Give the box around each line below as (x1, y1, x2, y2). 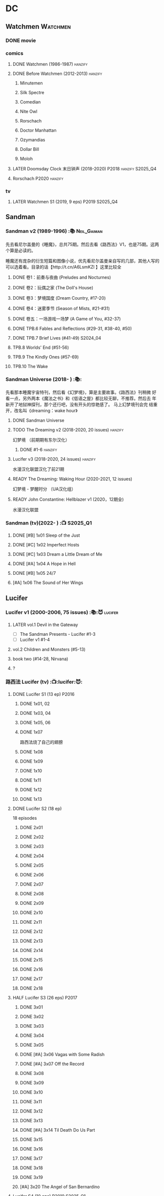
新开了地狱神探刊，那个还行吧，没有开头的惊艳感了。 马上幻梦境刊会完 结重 (5, 402, 158, 407)
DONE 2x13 (20, 938, 43, 944)
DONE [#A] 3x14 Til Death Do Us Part (20, 1127, 95, 1133)
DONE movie (5, 37, 36, 44)
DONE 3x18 (20, 1165, 43, 1171)
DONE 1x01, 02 (20, 701, 50, 707)
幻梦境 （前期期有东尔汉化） (12, 437, 70, 443)
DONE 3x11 (20, 1099, 42, 1105)
